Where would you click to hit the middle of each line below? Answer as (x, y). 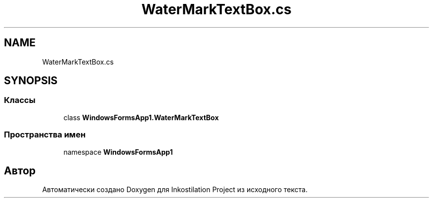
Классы (20, 100)
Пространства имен (45, 135)
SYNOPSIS (31, 81)
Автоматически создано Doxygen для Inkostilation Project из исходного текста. (175, 190)
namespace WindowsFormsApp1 (118, 152)
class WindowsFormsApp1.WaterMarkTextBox (141, 117)
